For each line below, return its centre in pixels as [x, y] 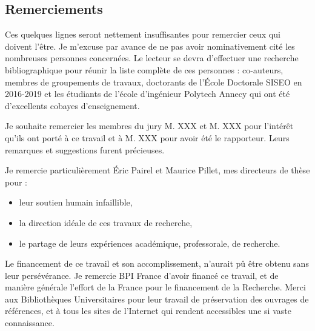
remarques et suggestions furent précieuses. [85, 149]
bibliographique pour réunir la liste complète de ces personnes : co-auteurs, [144, 69]
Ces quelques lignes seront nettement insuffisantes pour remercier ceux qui [143, 34]
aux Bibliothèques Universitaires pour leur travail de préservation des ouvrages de [157, 299]
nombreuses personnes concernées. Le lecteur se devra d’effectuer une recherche [152, 58]
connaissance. [30, 323]
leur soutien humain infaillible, [76, 202]
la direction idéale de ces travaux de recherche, [106, 222]
